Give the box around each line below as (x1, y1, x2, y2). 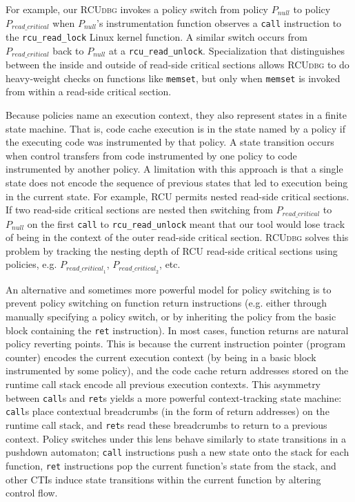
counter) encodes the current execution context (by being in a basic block (6, 349, 316, 364)
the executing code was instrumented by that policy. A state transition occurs (6, 135, 334, 149)
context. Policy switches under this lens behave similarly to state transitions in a (6, 431, 347, 445)
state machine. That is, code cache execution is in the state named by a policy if (6, 121, 345, 135)
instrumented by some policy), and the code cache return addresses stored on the (6, 363, 349, 378)
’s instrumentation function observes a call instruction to (97, 15, 342, 30)
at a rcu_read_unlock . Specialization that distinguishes (108, 43, 345, 57)
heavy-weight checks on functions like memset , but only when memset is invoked (6, 70, 341, 85)
